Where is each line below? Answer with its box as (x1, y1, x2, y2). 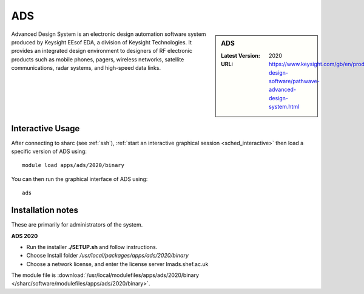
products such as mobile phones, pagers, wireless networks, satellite (11, 55, 184, 63)
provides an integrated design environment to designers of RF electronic (11, 47, 192, 55)
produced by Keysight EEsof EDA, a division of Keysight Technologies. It (11, 38, 192, 46)
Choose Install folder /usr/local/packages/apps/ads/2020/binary (26, 252, 189, 259)
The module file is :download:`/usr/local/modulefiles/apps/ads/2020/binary (11, 272, 200, 279)
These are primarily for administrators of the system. (11, 221, 143, 228)
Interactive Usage (11, 123, 80, 134)
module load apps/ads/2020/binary (22, 162, 124, 169)
